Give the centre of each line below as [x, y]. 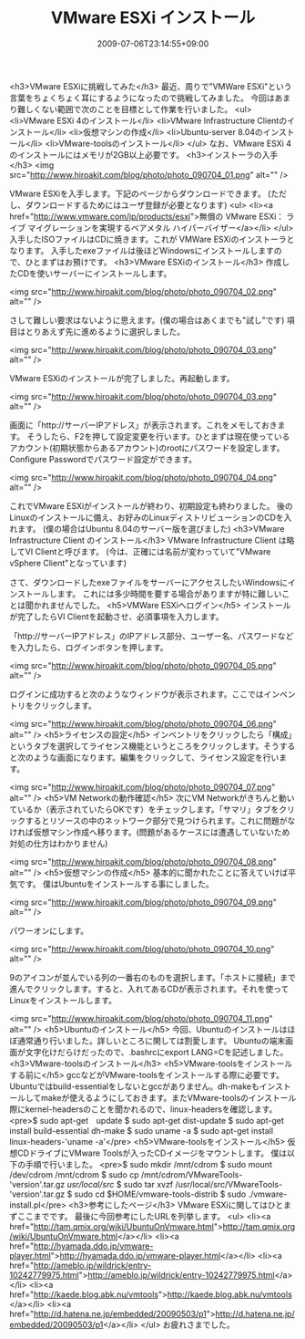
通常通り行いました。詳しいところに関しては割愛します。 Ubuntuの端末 [151, 1041]
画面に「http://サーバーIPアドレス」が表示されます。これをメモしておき [143, 425]
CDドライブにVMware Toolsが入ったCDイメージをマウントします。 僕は [152, 1153]
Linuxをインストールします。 [63, 1000]
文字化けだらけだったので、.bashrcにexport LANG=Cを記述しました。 [157, 1052]
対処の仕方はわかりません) [59, 843]
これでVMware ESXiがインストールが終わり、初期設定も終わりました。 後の [151, 505]
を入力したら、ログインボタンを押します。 [89, 647]
